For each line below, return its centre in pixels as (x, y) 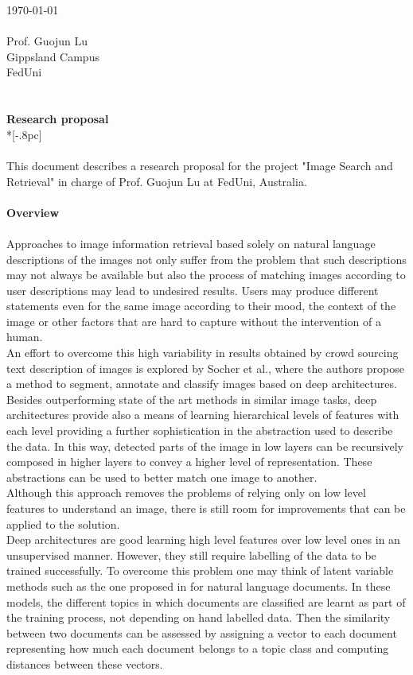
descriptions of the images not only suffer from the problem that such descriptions (206, 259)
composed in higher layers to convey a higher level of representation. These (189, 462)
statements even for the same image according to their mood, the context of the (201, 306)
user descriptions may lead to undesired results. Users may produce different (193, 290)
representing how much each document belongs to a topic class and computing (198, 648)
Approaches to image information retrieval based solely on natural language (191, 243)
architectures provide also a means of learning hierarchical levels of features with (203, 415)
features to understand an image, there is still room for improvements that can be (206, 508)
